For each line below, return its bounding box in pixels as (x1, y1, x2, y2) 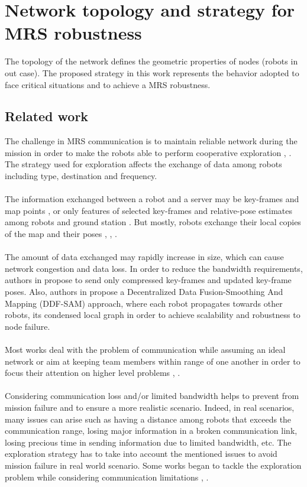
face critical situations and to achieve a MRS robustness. (5, 78, 211, 90)
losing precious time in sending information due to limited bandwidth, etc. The (5, 436, 292, 448)
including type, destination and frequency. (5, 170, 157, 182)
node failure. (5, 320, 50, 332)
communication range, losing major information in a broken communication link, (5, 424, 298, 437)
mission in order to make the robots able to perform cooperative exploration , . (5, 146, 292, 158)
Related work (5, 107, 89, 125)
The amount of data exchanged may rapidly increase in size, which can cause (5, 251, 284, 263)
